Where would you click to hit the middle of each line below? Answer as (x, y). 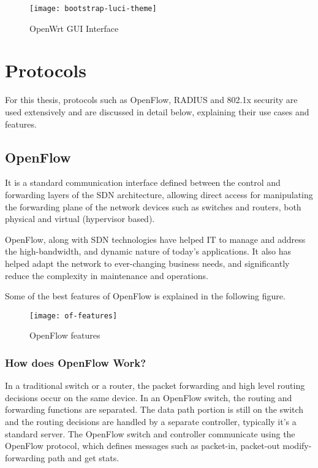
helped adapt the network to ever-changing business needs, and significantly (147, 263)
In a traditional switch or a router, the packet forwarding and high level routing (155, 386)
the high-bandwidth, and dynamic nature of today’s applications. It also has (148, 251)
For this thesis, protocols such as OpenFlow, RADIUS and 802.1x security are (151, 100)
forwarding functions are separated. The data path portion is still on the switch (154, 409)
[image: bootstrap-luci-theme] (93, 9)
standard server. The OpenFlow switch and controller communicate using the (150, 433)
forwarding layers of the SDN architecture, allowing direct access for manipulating (159, 194)
